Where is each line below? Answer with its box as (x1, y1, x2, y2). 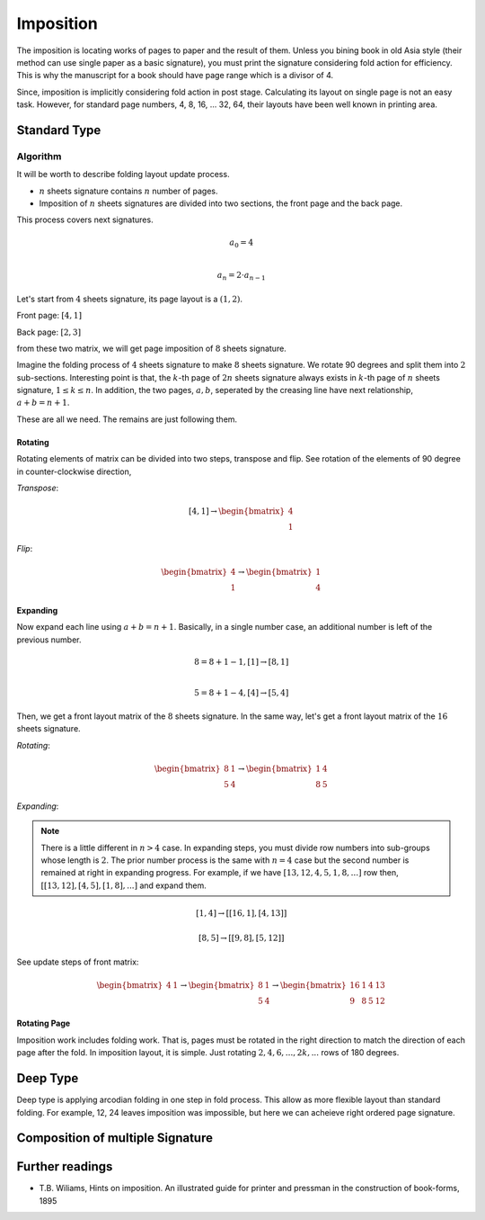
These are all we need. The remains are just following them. (16, 414, 238, 425)
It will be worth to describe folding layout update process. (16, 169, 230, 180)
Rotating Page (16, 1018, 71, 1029)
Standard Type (16, 122, 101, 138)
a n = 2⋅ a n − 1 (216, 270, 266, 283)
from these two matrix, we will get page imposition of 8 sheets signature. (16, 343, 287, 354)
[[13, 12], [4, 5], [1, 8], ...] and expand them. (40, 880, 207, 891)
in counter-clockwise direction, (16, 466, 132, 477)
